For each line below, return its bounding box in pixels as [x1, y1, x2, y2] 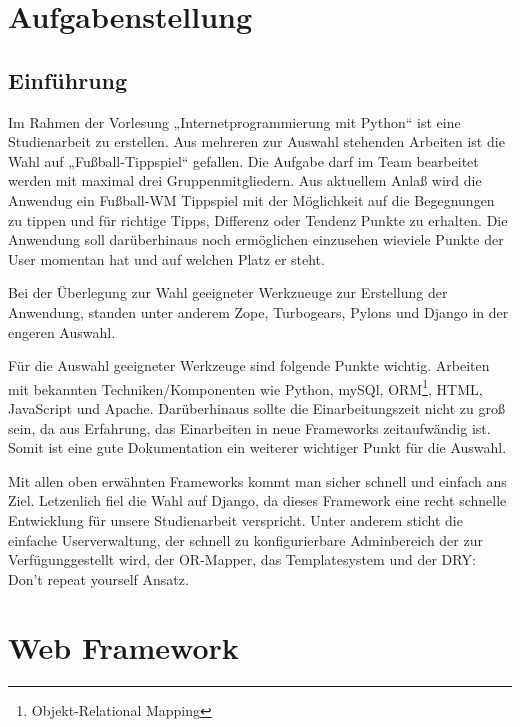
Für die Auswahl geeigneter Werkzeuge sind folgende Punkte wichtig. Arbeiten [8, 355, 490, 376]
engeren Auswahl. [8, 321, 116, 342]
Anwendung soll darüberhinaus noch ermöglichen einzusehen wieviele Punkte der [8, 229, 504, 250]
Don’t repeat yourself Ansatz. [8, 568, 189, 589]
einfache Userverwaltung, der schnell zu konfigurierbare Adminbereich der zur [8, 529, 483, 550]
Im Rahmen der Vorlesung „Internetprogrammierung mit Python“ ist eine [8, 111, 461, 132]
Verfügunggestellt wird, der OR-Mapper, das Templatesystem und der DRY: [8, 549, 476, 570]
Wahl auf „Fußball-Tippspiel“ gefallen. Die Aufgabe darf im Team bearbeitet [8, 150, 479, 171]
